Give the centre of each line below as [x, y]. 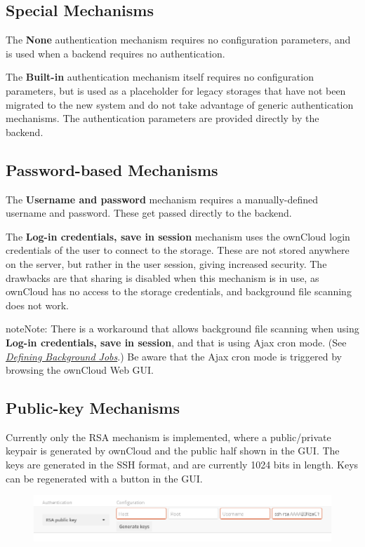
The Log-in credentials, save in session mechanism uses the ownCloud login [178, 236]
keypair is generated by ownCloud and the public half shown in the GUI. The [173, 451]
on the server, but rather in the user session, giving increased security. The [166, 263]
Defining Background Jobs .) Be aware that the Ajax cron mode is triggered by [174, 356]
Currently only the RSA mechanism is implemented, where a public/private [168, 437]
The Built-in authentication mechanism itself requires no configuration [160, 77]
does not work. [37, 305]
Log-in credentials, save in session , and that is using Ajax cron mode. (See [176, 342]
